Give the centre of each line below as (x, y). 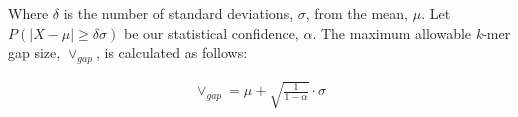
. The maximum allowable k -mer (411, 32)
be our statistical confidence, (211, 32)
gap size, (34, 52)
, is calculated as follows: (172, 52)
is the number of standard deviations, (178, 13)
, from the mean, (357, 13)
